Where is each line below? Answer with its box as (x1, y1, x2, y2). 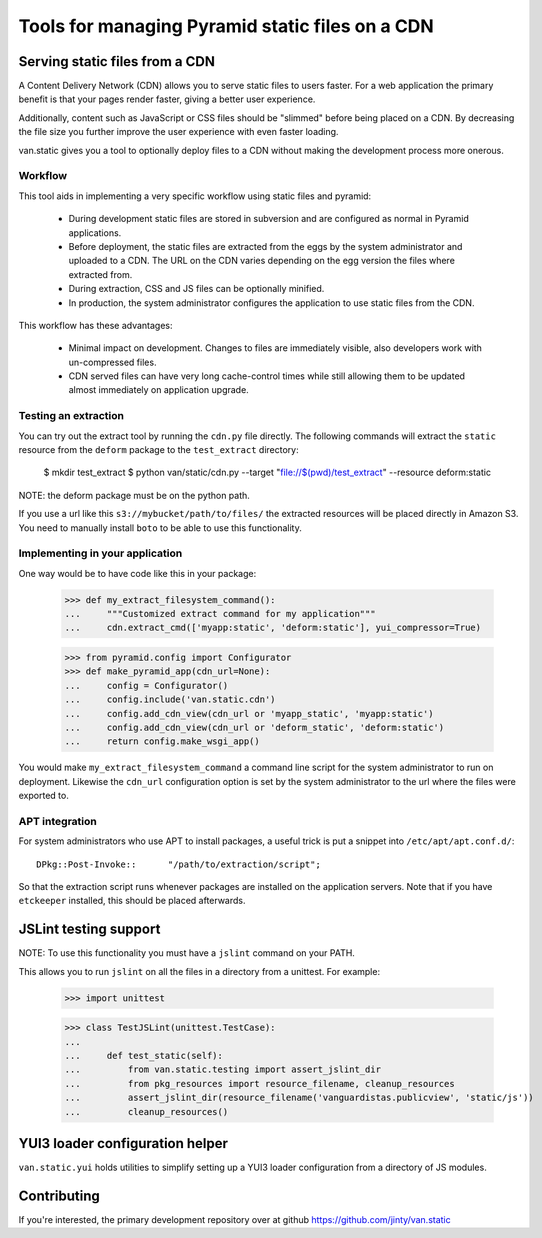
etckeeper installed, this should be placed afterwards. (18, 895, 246, 907)
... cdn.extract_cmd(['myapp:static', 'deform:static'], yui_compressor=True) (64, 622, 482, 634)
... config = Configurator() (64, 680, 229, 691)
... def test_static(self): (64, 1050, 224, 1062)
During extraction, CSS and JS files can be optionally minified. (68, 283, 325, 295)
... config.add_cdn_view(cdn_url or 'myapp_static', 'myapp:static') (64, 708, 434, 719)
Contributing (18, 1187, 100, 1204)
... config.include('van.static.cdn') (64, 694, 276, 705)
